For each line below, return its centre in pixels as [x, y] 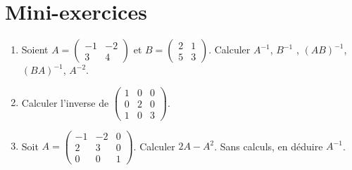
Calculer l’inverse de [65, 102]
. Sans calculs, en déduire [269, 146]
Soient [35, 50]
